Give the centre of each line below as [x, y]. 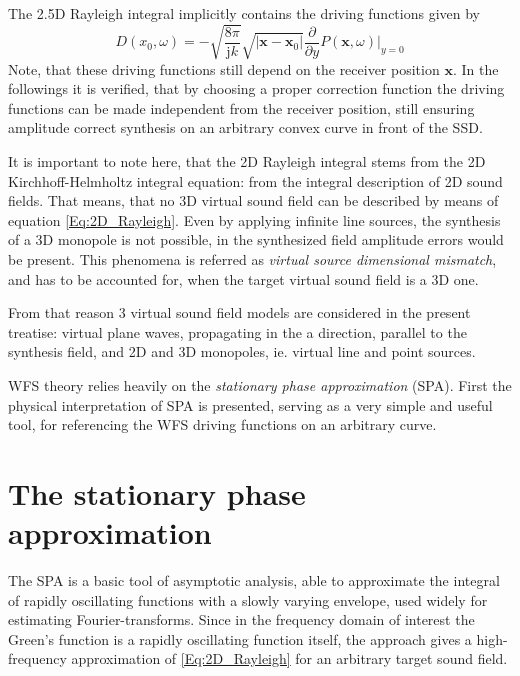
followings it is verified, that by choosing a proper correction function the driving [256, 88]
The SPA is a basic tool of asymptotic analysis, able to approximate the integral [254, 580]
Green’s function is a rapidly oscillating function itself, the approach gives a [240, 638]
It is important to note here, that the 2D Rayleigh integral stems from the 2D [247, 160]
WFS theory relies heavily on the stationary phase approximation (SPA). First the [260, 384]
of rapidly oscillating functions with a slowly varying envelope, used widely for [248, 599]
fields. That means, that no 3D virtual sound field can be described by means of [253, 200]
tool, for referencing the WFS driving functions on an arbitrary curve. [222, 424]
